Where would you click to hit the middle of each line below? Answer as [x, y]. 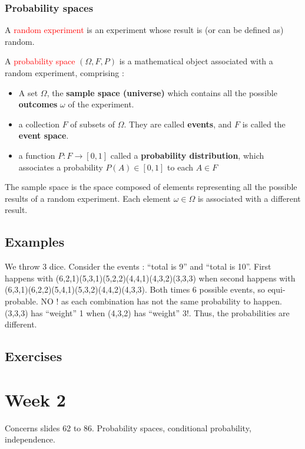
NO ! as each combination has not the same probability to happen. [161, 301]
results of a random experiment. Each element [88, 198]
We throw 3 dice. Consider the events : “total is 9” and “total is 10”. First [138, 266]
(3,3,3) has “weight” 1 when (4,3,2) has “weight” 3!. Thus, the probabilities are [147, 312]
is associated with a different [249, 198]
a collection [39, 124]
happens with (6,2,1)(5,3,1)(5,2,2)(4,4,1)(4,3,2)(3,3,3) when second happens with [150, 278]
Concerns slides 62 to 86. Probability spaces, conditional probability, [128, 427]
